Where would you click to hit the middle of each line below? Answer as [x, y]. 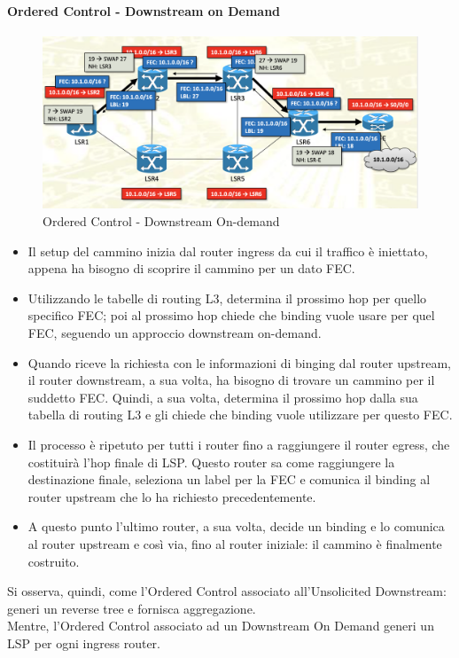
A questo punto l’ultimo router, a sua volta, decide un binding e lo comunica [236, 526]
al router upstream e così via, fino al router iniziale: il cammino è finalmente [235, 543]
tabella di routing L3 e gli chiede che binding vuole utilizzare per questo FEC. [240, 415]
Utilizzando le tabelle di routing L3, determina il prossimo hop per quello [227, 298]
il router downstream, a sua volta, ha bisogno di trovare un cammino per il [231, 380]
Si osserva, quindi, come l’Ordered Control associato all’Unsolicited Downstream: [227, 591]
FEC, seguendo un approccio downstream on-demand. [175, 332]
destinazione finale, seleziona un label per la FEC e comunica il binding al [229, 479]
